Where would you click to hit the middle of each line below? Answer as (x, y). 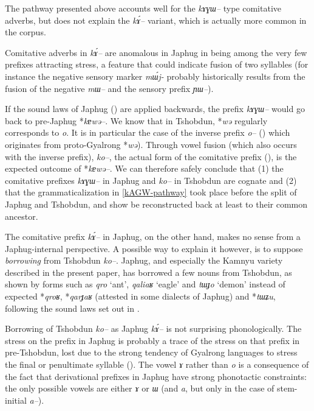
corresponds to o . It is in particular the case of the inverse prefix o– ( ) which (148, 132)
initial (16, 400)
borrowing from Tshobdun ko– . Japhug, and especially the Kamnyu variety (144, 260)
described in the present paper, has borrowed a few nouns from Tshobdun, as (148, 272)
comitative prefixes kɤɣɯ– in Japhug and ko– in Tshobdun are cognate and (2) (151, 180)
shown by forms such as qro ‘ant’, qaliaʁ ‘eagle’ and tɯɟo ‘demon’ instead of (145, 284)
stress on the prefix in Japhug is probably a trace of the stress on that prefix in (152, 340)
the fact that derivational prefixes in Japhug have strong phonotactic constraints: (156, 376)
